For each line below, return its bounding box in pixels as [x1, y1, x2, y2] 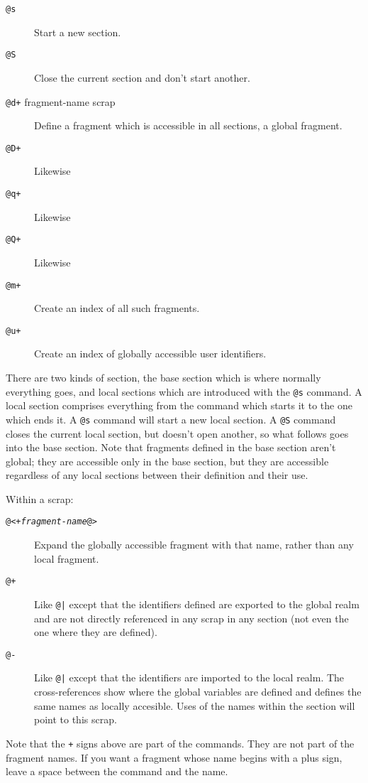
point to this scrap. [34, 712, 117, 727]
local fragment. [34, 551, 99, 566]
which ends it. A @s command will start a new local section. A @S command [6, 411, 336, 426]
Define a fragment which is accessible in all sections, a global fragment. [34, 118, 342, 133]
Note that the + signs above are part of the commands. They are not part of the [6, 735, 355, 750]
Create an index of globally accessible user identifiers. [34, 346, 267, 361]
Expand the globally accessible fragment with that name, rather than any [34, 537, 354, 552]
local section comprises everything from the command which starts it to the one [6, 398, 352, 413]
